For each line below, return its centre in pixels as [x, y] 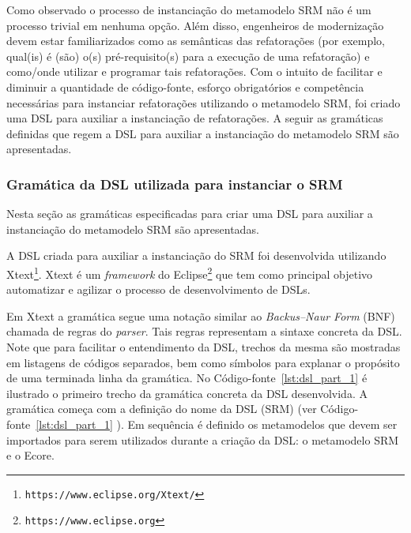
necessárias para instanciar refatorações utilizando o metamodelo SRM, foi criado [204, 102]
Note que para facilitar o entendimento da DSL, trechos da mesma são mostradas [204, 346]
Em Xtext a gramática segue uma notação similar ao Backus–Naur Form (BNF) [201, 315]
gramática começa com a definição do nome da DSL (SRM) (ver [162, 409]
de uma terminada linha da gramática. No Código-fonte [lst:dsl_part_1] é [187, 378]
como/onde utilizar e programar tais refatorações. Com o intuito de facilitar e [194, 71]
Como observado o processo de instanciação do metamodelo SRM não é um [189, 9]
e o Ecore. [30, 455]
